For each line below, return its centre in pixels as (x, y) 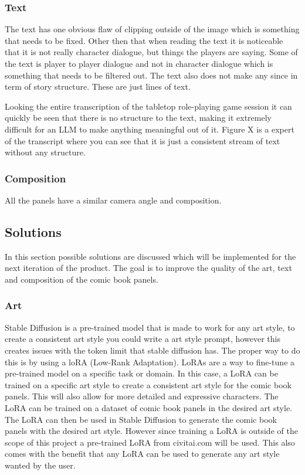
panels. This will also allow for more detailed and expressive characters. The (142, 396)
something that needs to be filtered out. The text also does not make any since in (151, 75)
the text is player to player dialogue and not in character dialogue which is (139, 63)
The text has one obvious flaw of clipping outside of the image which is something (152, 29)
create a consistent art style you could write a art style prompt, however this (143, 339)
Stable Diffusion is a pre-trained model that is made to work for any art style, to (150, 327)
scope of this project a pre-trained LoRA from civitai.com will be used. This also (150, 442)
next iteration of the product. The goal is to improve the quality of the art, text (148, 268)
